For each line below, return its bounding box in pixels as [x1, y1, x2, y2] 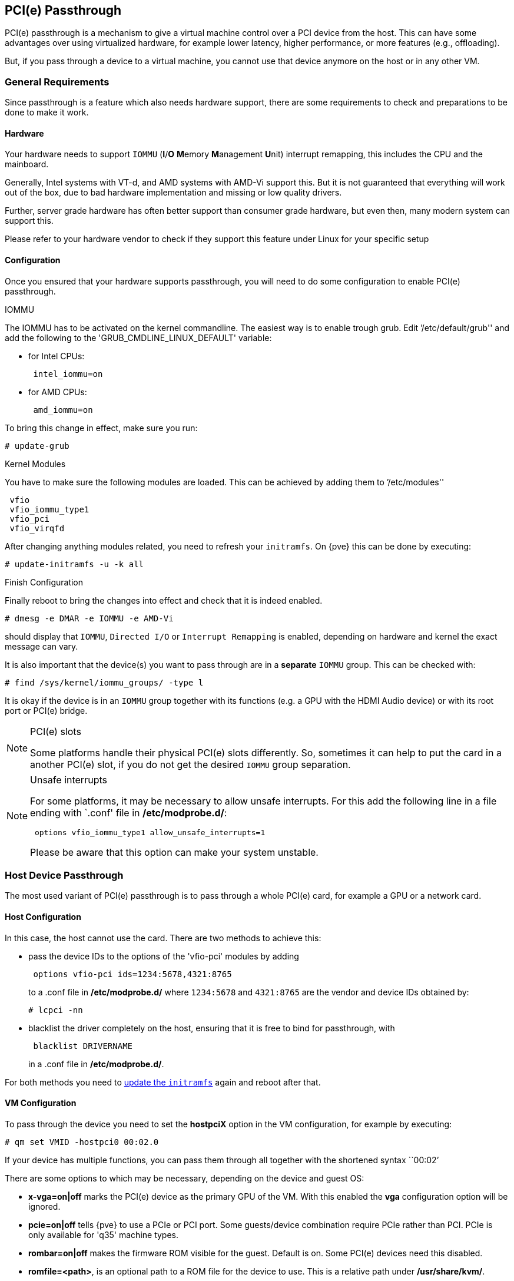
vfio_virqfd [9, 523, 65, 533]
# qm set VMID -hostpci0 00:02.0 [5, 1137, 159, 1147]
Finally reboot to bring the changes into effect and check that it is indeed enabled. [5, 595, 323, 605]
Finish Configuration [5, 577, 84, 587]
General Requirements [5, 75, 110, 88]
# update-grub [5, 441, 69, 451]
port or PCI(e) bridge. [5, 705, 88, 716]
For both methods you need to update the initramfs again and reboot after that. [5, 1077, 321, 1087]
